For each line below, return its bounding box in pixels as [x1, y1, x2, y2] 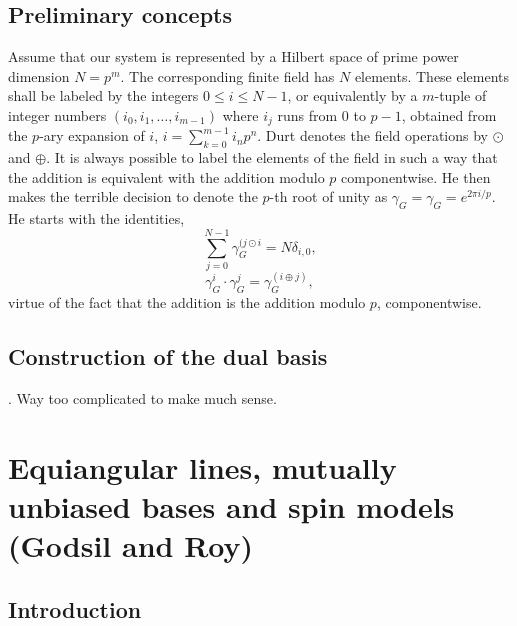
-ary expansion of [39, 125, 145, 146]
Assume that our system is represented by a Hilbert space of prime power [8, 46, 459, 67]
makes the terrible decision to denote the [8, 186, 258, 207]
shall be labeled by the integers [8, 85, 199, 106]
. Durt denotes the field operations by [257, 125, 488, 146]
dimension [8, 65, 70, 86]
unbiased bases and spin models [8, 485, 455, 526]
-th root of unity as [269, 186, 388, 207]
